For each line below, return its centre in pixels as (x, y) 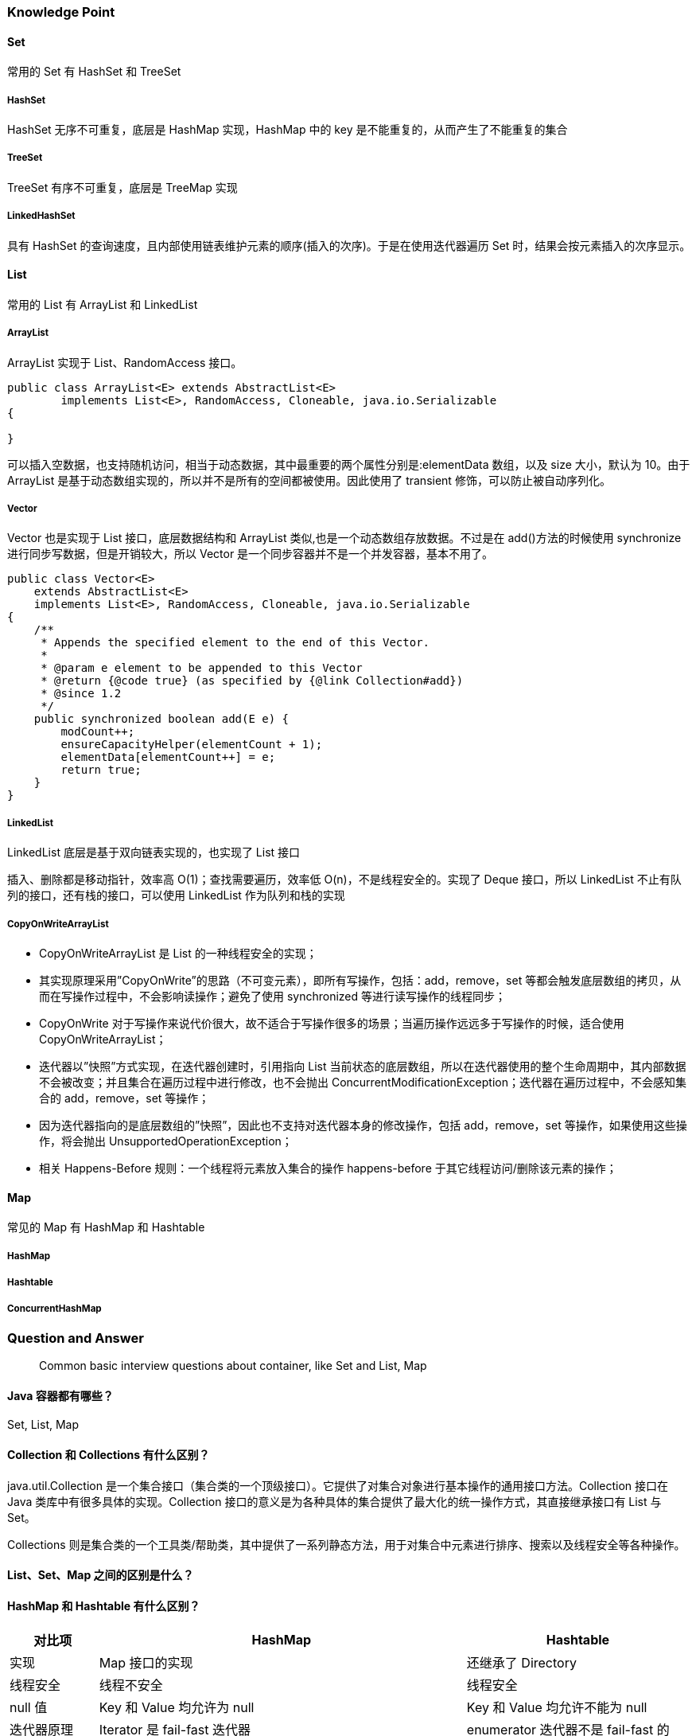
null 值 (29, 1708)
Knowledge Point (61, 12)
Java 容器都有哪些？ (60, 1395)
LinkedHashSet (41, 216)
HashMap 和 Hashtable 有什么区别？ (104, 1605)
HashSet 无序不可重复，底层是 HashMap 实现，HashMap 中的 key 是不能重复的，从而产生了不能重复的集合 (288, 129)
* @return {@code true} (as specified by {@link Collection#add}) (252, 681)
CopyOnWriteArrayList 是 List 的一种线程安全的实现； (178, 953)
